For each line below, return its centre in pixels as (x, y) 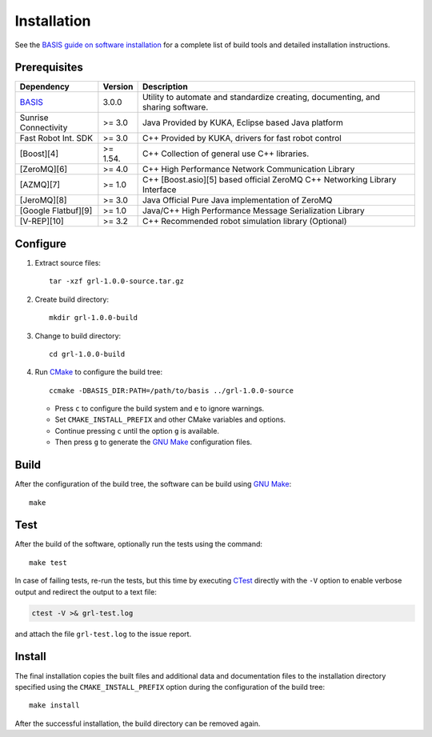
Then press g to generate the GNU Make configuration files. (153, 442)
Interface (159, 190)
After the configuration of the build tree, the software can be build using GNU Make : (153, 484)
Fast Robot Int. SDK (56, 138)
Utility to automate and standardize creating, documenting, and (261, 98)
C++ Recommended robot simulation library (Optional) (244, 222)
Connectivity (44, 128)
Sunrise (34, 118)
